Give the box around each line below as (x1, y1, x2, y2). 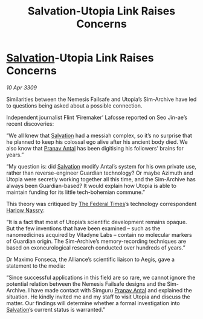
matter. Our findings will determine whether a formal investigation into (6, 299, 180, 306)
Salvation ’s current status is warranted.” (6, 306, 106, 313)
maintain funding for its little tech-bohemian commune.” (6, 188, 145, 196)
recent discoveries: (6, 120, 54, 127)
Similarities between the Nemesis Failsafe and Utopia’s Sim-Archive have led (6, 95, 197, 103)
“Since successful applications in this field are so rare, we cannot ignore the (6, 274, 196, 281)
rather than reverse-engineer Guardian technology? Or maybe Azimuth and (6, 169, 193, 176)
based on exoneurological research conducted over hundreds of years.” (6, 243, 185, 251)
